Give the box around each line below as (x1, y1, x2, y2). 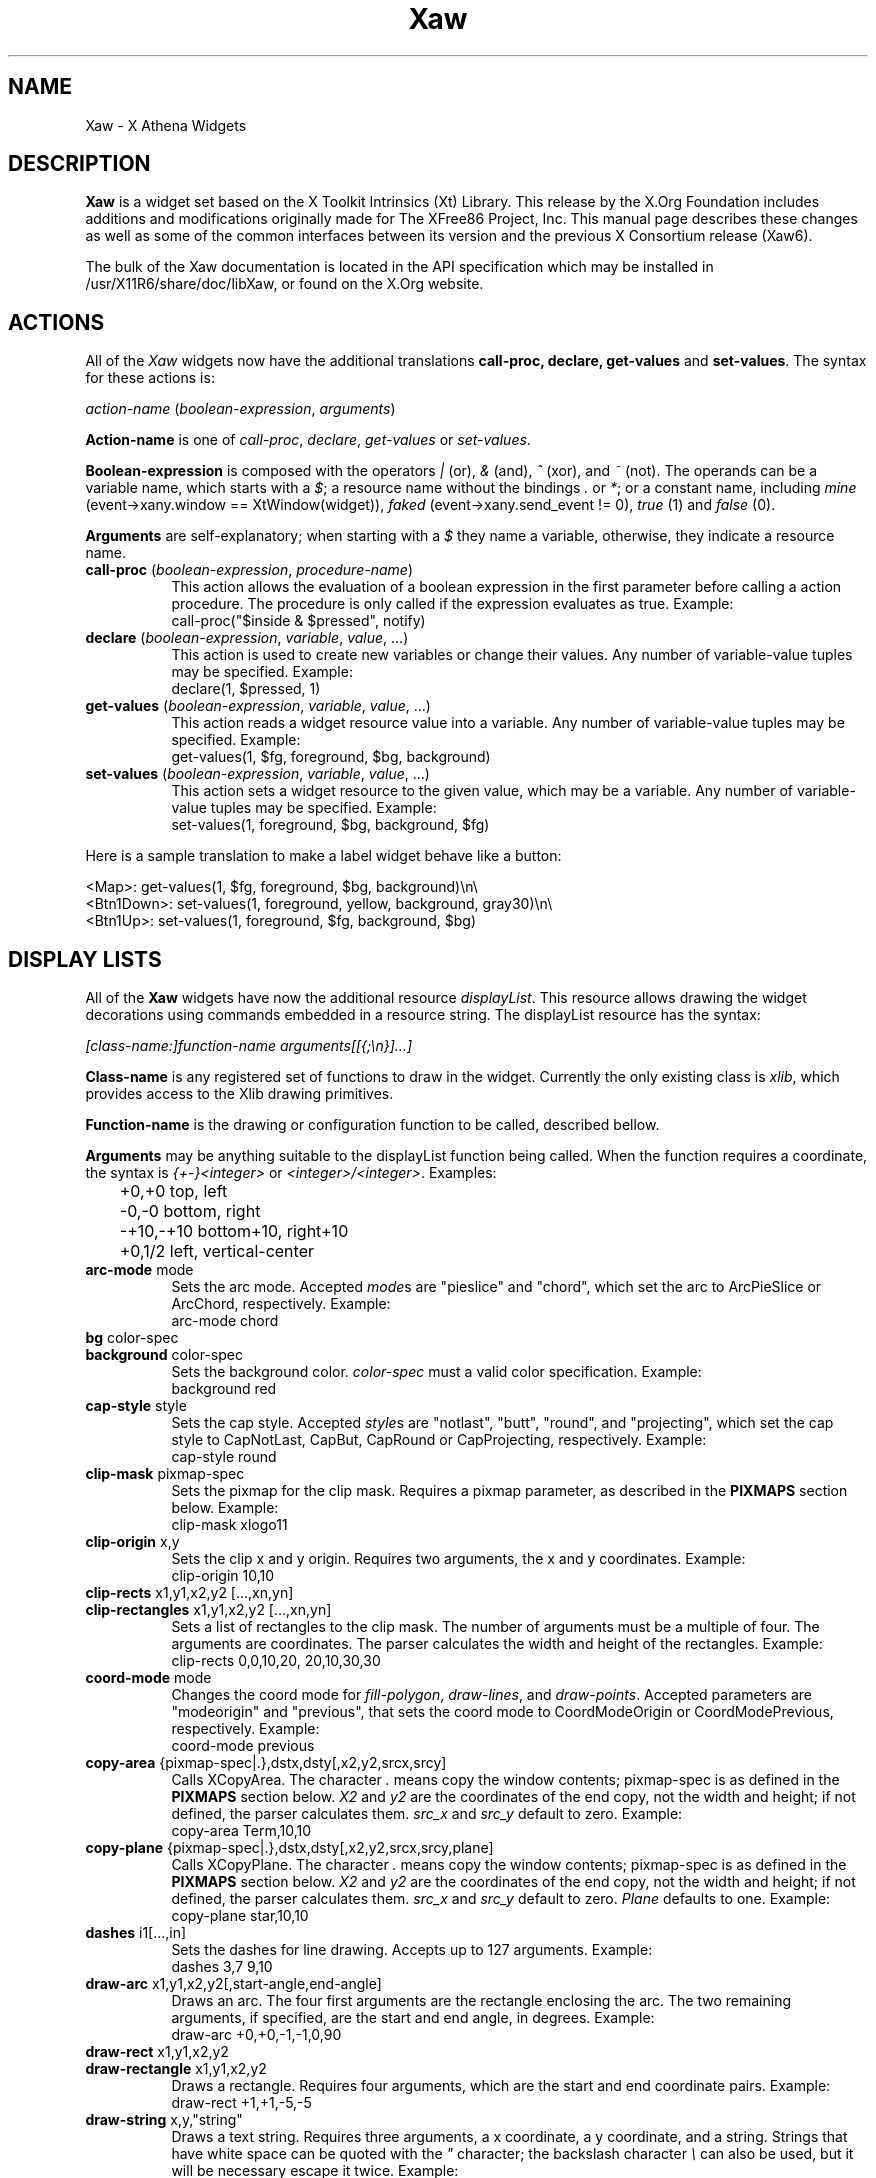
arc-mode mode (85, 1261, 194, 1279)
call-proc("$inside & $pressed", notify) (171, 612, 426, 630)
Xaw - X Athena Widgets (85, 116, 247, 134)
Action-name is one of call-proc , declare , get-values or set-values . (85, 431, 531, 449)
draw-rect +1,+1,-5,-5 (171, 2094, 312, 2112)
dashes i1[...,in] (85, 1924, 187, 1942)
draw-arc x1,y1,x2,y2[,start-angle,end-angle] (85, 1975, 382, 1993)
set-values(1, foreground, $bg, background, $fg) (171, 816, 490, 834)
